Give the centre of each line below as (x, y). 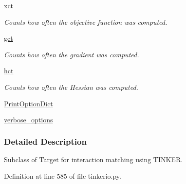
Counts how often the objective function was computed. (86, 22)
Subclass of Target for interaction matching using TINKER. (93, 159)
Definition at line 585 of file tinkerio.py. (63, 176)
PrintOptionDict (28, 103)
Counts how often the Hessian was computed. (71, 87)
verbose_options (28, 120)
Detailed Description (45, 141)
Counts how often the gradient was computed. (72, 54)
